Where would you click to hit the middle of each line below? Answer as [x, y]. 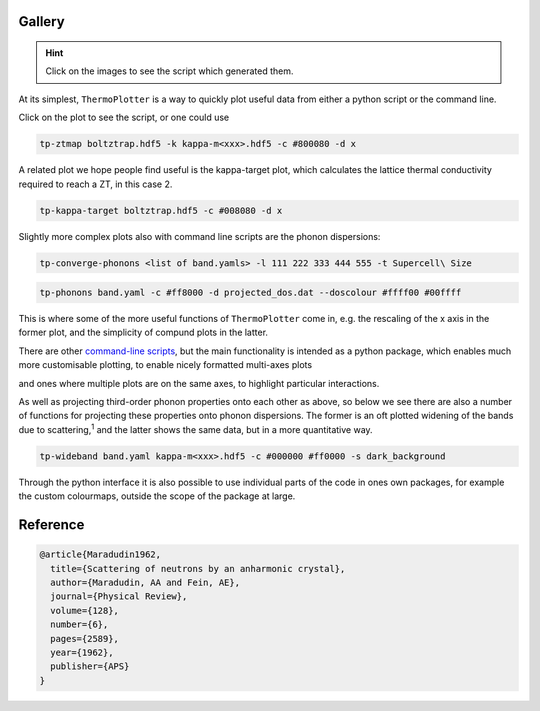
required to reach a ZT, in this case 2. [95, 184]
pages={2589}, [85, 638]
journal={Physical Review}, [119, 596]
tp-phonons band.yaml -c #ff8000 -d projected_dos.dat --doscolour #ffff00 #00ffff [250, 293]
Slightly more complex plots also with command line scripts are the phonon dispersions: [199, 236]
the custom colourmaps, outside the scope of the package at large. [157, 496]
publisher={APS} [90, 666]
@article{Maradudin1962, [100, 554]
